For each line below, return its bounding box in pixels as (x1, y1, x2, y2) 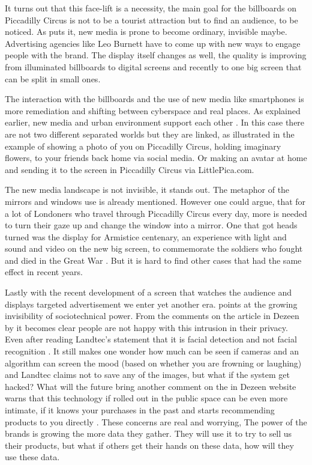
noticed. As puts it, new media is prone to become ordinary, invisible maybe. (5, 25, 287, 38)
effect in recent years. (5, 266, 83, 278)
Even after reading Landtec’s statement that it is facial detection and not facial (5, 333, 297, 345)
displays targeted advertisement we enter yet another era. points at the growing (5, 297, 298, 310)
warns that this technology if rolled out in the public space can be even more (5, 392, 288, 404)
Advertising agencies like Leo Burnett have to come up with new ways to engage (5, 37, 301, 49)
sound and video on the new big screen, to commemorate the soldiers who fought (5, 242, 303, 255)
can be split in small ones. (5, 72, 101, 85)
